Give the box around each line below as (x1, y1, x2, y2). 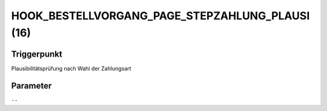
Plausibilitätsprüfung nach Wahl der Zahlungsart (11, 65, 131, 72)
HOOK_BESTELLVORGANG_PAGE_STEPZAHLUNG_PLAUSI (11, 9, 310, 22)
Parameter (11, 80, 52, 90)
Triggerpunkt (11, 49, 63, 59)
